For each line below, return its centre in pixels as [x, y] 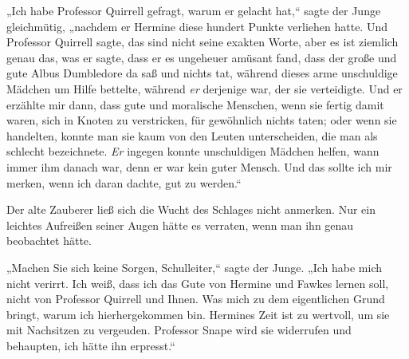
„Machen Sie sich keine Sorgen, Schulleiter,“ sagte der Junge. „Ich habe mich [194, 267]
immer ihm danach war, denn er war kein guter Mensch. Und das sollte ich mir [199, 166]
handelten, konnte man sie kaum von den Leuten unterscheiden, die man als [192, 135]
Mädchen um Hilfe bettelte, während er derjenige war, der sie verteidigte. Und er [204, 88]
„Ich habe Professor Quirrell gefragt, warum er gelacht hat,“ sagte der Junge [194, 10]
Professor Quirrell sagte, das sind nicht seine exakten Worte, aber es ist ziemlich [203, 42]
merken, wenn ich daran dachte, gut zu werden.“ [124, 182]
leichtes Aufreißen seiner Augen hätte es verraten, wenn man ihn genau [180, 225]
